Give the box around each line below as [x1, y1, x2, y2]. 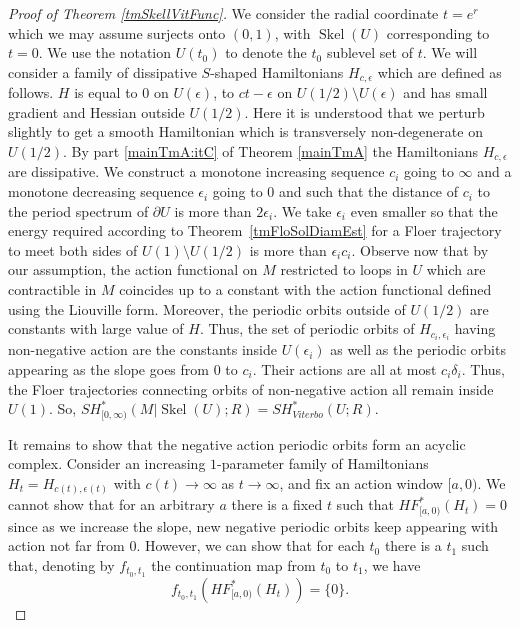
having [454, 318, 496, 339]
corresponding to [386, 22, 490, 43]
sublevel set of [326, 42, 413, 63]
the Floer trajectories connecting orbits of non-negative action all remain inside [8, 378, 494, 399]
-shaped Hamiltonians [210, 61, 344, 82]
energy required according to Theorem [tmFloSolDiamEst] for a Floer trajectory [8, 220, 502, 241]
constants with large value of [8, 318, 184, 339]
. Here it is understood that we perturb [244, 101, 485, 122]
